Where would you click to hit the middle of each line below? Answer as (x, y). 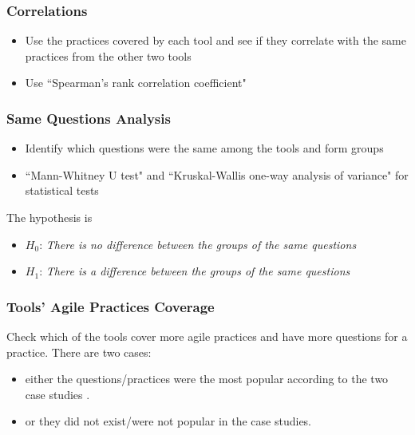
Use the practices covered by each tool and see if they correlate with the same (215, 40)
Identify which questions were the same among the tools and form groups (204, 148)
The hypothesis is (49, 217)
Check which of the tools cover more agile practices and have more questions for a (207, 336)
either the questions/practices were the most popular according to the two (207, 379)
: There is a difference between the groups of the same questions (195, 271)
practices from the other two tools (108, 55)
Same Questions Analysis (89, 118)
